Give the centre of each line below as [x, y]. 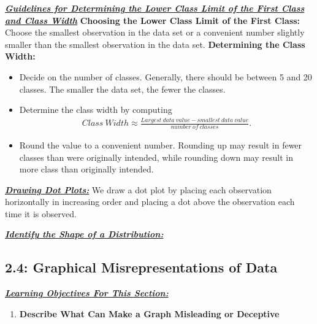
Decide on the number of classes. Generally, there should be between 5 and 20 [166, 76]
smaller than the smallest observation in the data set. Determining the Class [155, 44]
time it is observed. [41, 213]
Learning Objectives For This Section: [87, 293]
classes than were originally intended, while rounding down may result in [156, 157]
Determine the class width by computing [96, 110]
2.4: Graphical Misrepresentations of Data [141, 267]
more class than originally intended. [86, 169]
